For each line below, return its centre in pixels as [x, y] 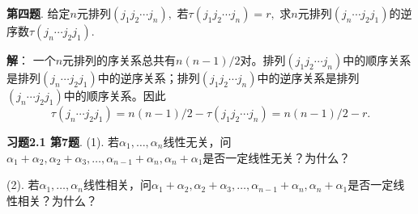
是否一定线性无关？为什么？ [277, 157]
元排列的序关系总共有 [119, 60]
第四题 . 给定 [38, 13]
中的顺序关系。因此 [115, 95]
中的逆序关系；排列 [149, 78]
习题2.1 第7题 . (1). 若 [63, 141]
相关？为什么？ [57, 200]
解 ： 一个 [31, 60]
